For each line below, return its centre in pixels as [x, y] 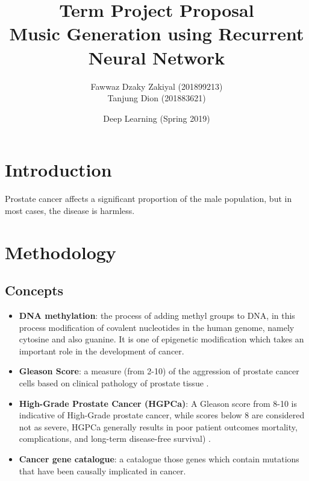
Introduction [58, 170]
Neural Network [157, 57]
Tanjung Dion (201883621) [157, 98]
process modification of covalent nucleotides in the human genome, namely [157, 327]
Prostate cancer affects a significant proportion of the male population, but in [148, 199]
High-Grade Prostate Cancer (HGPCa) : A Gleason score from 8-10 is [158, 403]
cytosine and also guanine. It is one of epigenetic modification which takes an [161, 339]
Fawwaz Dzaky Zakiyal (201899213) [157, 86]
